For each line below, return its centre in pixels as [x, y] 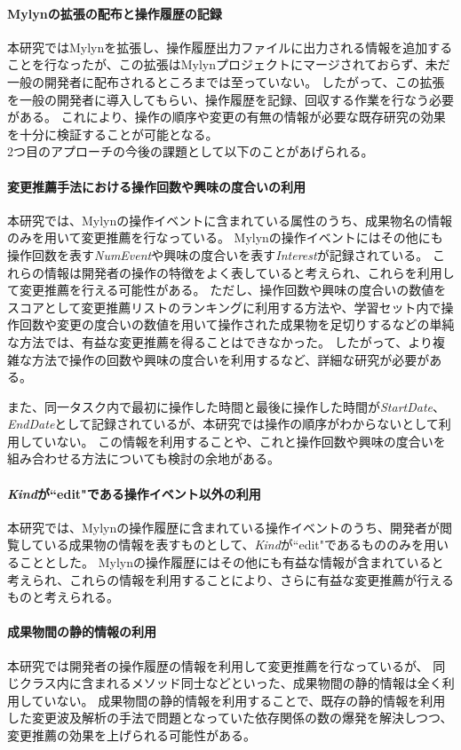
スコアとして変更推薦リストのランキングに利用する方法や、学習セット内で [224, 307]
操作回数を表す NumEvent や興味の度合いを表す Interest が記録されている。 [218, 254]
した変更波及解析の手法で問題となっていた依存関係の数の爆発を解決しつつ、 [230, 718]
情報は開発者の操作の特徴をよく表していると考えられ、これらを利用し [249, 272]
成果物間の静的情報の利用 [82, 632]
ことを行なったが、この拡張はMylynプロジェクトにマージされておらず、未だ [229, 64]
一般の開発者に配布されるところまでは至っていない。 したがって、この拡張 [226, 81]
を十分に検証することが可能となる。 [113, 134]
